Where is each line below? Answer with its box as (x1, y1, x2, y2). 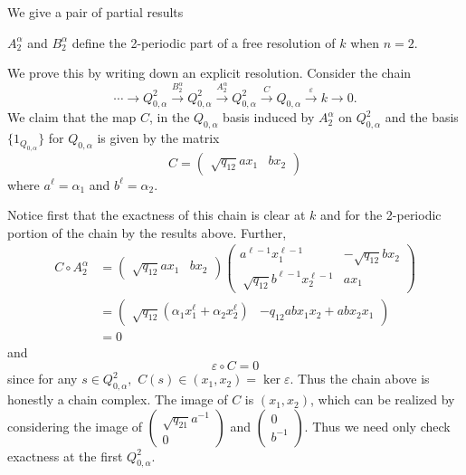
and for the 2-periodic (320, 205, 442, 224)
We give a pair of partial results (7, 3, 184, 21)
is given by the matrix (97, 128, 220, 147)
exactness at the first (7, 446, 123, 465)
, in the (149, 108, 190, 127)
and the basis (385, 108, 459, 127)
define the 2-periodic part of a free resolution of (71, 33, 336, 52)
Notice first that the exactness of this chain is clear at (7, 205, 306, 224)
